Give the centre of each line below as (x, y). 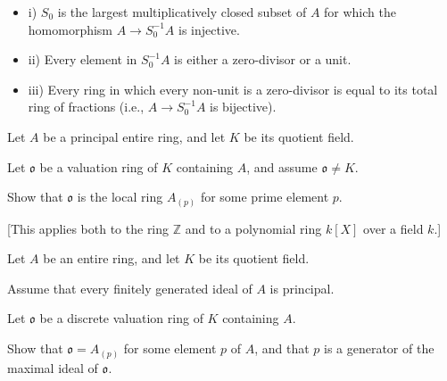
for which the (360, 12)
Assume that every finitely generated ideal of (130, 288)
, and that (282, 348)
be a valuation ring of (99, 166)
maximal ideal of (53, 367)
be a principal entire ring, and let (134, 136)
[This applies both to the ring (88, 228)
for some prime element (265, 197)
